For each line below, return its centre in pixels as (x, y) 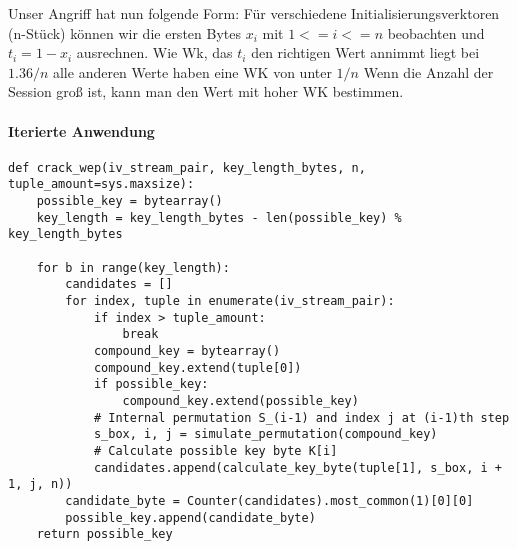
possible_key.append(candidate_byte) (190, 517)
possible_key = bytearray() (129, 201)
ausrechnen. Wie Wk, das (154, 52)
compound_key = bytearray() (187, 350)
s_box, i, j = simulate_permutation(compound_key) (265, 434)
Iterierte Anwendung (81, 130)
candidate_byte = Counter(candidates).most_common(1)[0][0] (269, 500)
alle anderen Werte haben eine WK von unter (192, 71)
